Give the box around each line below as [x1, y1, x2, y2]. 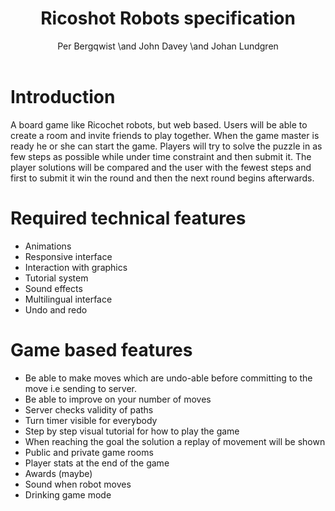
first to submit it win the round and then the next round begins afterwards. [10, 172, 315, 184]
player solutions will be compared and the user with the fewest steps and [10, 161, 312, 173]
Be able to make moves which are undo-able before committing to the [24, 372, 313, 384]
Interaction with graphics [24, 261, 128, 273]
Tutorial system [24, 272, 89, 284]
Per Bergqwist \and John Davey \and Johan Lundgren [57, 40, 279, 52]
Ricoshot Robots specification [40, 7, 296, 30]
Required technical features [10, 207, 247, 229]
